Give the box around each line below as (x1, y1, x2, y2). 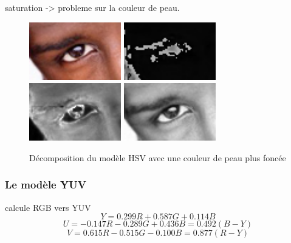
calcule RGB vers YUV (5, 201, 91, 213)
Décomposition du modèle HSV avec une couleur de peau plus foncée (29, 151, 286, 164)
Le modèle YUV (5, 177, 86, 192)
